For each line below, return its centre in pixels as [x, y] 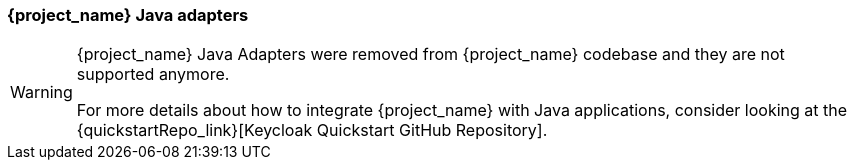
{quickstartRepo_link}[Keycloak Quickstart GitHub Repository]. [312, 130]
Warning [41, 92]
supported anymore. [153, 74]
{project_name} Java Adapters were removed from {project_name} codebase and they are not [430, 54]
